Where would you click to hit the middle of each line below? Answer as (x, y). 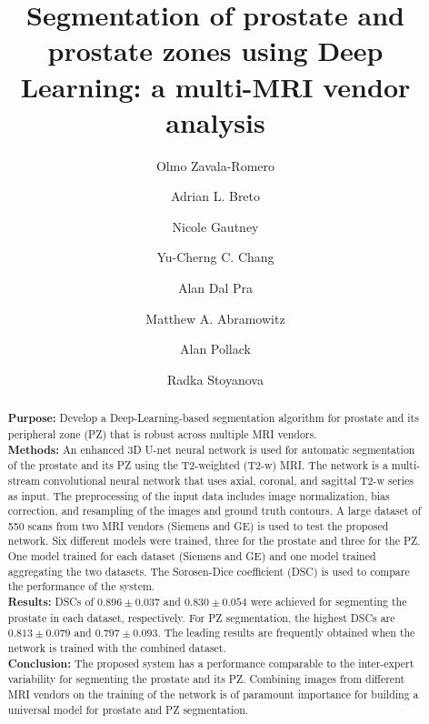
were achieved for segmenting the (329, 602)
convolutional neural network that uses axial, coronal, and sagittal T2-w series (228, 480)
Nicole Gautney (215, 226)
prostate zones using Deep (215, 50)
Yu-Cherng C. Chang (215, 257)
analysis (215, 121)
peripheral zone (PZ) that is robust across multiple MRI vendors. (162, 433)
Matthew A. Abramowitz (215, 318)
